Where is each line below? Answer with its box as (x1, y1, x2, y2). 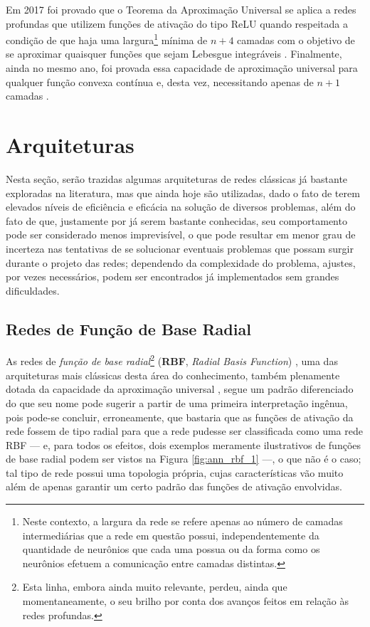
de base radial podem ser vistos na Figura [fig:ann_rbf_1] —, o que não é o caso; (6, 451, 361, 466)
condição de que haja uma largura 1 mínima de (6, 31, 208, 47)
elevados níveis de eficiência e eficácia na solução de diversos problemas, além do (6, 199, 356, 214)
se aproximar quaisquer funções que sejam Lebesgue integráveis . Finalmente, (6, 46, 342, 61)
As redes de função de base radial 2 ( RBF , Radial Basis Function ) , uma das (6, 352, 338, 369)
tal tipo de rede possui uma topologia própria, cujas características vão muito (6, 465, 344, 480)
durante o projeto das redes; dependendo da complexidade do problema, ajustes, (6, 255, 356, 270)
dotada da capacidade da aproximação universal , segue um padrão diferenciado (6, 381, 354, 396)
